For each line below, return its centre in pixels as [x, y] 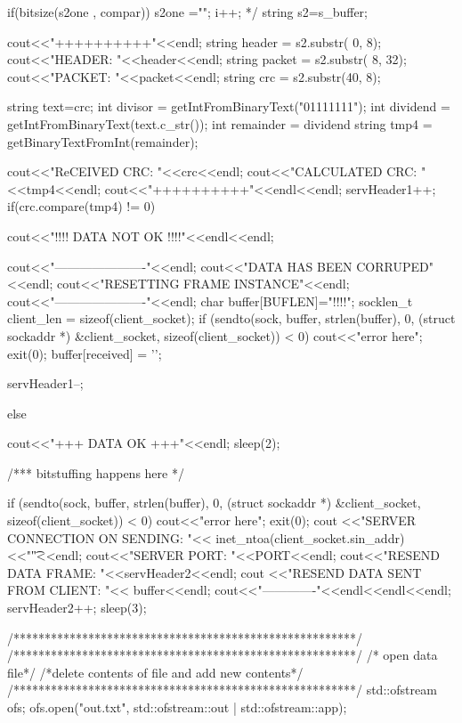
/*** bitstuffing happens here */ [96, 472]
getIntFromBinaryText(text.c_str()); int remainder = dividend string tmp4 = [220, 123]
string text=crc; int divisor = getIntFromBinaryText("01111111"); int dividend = [229, 106]
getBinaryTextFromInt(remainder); [103, 141]
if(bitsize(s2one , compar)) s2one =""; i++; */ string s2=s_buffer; [187, 12]
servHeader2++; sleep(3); [77, 608]
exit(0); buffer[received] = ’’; [85, 353]
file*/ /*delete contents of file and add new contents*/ [155, 672]
